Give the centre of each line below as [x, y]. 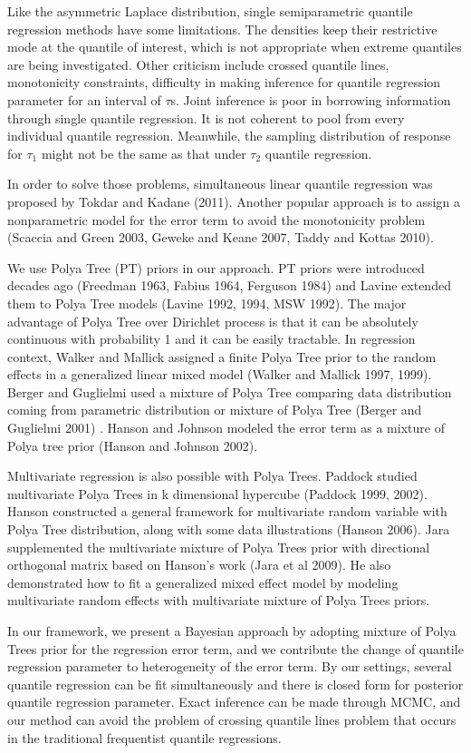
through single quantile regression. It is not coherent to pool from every [206, 117]
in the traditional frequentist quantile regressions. [144, 737]
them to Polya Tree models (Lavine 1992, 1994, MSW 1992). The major [207, 303]
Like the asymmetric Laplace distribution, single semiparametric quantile [210, 11]
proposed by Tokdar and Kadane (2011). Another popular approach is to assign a [234, 201]
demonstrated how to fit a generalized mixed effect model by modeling [203, 582]
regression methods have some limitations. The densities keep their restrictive [222, 29]
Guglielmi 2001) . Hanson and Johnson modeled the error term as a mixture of [226, 428]
